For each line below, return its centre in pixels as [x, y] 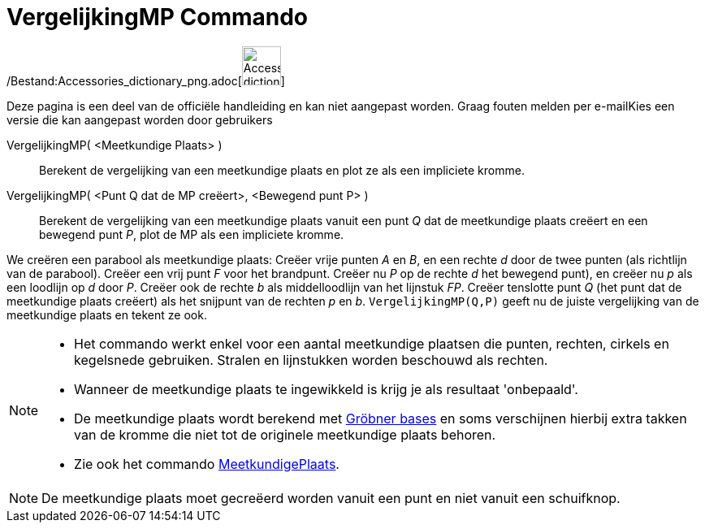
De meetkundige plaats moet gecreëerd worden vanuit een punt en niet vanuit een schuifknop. [331, 498]
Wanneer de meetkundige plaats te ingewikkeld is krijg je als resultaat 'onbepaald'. [326, 389]
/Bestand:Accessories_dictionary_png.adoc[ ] [146, 80]
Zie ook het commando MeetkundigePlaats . [207, 464]
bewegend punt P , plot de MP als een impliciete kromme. [192, 234]
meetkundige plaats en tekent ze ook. [107, 314]
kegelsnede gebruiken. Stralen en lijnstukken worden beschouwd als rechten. [311, 360]
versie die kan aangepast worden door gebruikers [140, 119]
